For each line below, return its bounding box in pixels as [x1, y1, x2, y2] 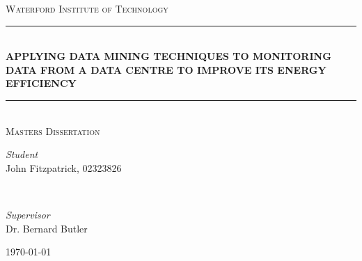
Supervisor [6, 207, 50, 221]
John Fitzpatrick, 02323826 [6, 160, 122, 175]
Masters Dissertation [6, 123, 100, 138]
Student [6, 147, 38, 161]
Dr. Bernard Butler [6, 221, 88, 235]
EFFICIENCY [6, 76, 77, 90]
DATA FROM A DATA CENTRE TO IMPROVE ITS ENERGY [6, 62, 326, 77]
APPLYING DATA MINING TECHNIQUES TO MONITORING [6, 49, 331, 63]
